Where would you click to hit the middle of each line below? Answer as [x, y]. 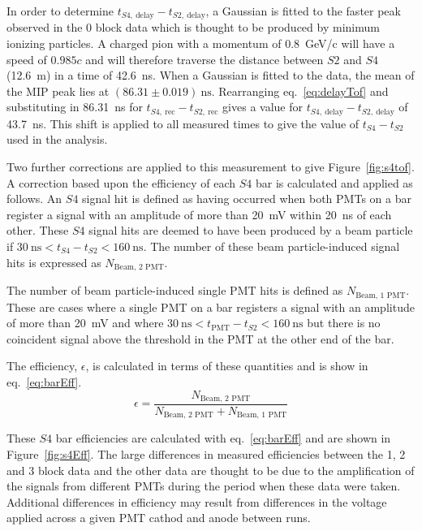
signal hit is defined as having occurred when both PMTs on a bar [247, 199]
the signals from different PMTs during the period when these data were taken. [204, 486]
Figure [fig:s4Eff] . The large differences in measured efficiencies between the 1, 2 [206, 454]
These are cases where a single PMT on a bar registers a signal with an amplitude [211, 307]
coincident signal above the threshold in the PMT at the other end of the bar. [200, 338]
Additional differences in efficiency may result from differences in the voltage [197, 501]
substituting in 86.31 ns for [75, 107]
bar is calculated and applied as [334, 182]
